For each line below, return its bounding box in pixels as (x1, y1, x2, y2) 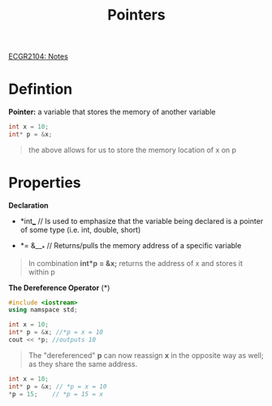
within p (28, 267, 55, 277)
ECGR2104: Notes (8, 51, 69, 62)
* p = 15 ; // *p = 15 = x (8, 390, 104, 398)
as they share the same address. (28, 359, 138, 369)
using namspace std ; (8, 306, 79, 314)
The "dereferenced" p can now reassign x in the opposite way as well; (28, 350, 264, 360)
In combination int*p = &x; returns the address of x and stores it (28, 258, 244, 268)
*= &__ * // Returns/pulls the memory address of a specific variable (19, 240, 242, 252)
